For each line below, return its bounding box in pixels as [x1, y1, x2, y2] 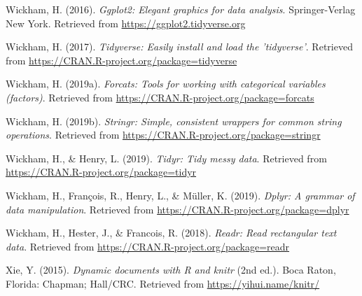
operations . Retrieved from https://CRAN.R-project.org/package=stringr [6, 127, 321, 142]
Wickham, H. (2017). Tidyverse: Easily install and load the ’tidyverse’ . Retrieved [6, 39, 353, 54]
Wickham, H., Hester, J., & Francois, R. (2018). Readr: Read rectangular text [6, 225, 337, 240]
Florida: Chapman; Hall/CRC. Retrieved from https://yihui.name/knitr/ [6, 276, 320, 290]
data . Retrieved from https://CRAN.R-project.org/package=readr [6, 239, 290, 253]
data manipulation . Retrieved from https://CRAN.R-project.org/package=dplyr [6, 202, 349, 216]
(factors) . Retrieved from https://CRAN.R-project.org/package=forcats [6, 90, 314, 104]
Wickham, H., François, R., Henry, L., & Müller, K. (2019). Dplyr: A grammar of [6, 188, 355, 202]
